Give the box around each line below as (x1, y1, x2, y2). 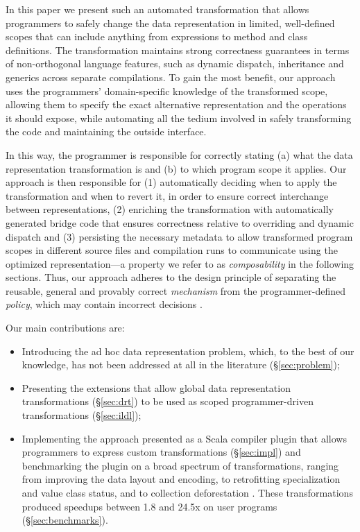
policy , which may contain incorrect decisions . (6, 297, 203, 311)
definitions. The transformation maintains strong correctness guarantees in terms (6, 42, 350, 57)
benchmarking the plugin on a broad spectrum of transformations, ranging (22, 458, 339, 472)
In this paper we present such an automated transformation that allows (6, 2, 309, 16)
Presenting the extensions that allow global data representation (22, 380, 291, 395)
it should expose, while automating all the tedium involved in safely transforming (6, 110, 352, 125)
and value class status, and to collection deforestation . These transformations (22, 486, 353, 499)
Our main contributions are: (6, 320, 125, 335)
